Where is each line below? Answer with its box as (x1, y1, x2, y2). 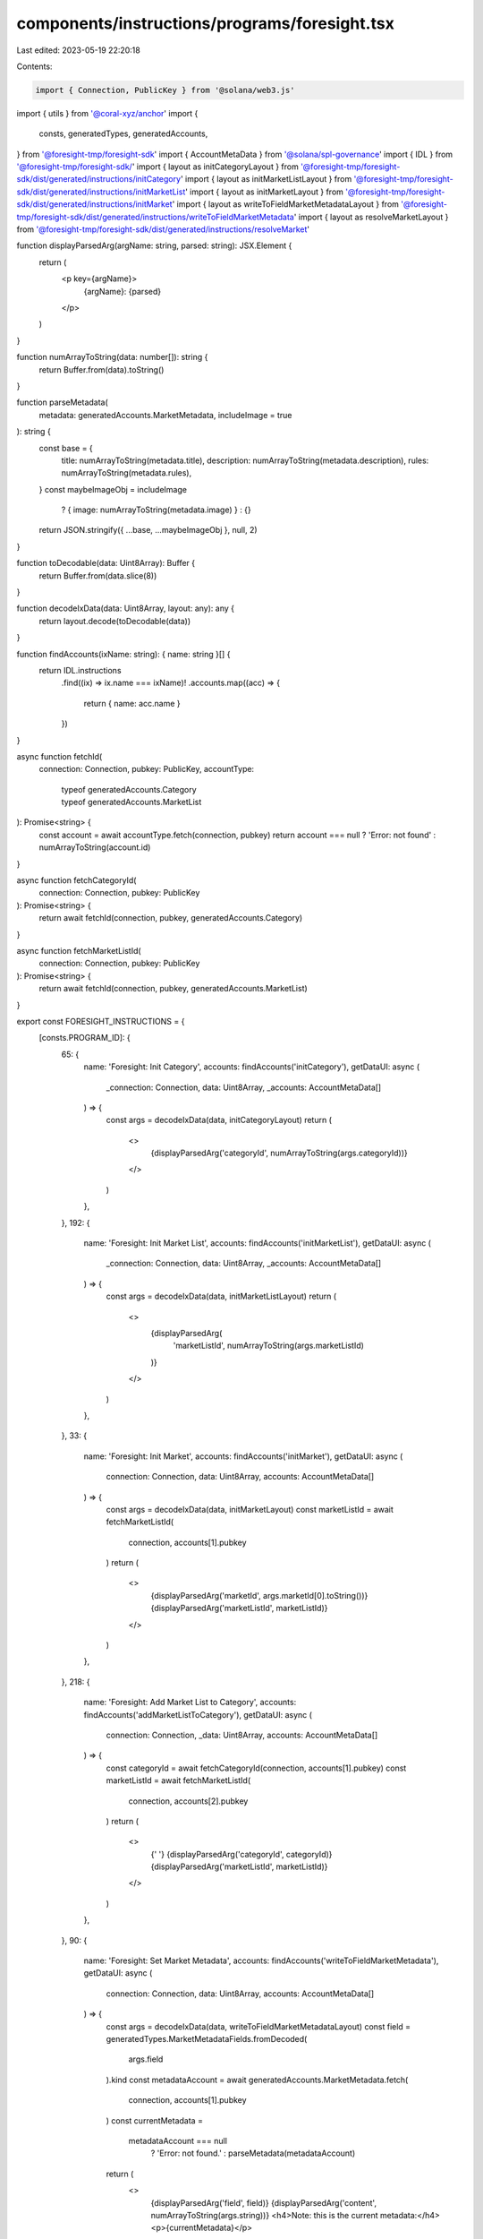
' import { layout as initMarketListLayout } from (180, 174, 352, 184)
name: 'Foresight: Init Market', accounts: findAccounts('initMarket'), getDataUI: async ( (83, 1451, 403, 1462)
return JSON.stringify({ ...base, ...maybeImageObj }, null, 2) (38, 525, 258, 536)
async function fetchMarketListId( (16, 946, 142, 956)
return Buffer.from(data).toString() (38, 364, 165, 375)
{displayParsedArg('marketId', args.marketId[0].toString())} (150, 1590, 369, 1600)
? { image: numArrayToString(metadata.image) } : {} (61, 504, 252, 515)
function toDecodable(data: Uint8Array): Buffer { (16, 558, 196, 569)
